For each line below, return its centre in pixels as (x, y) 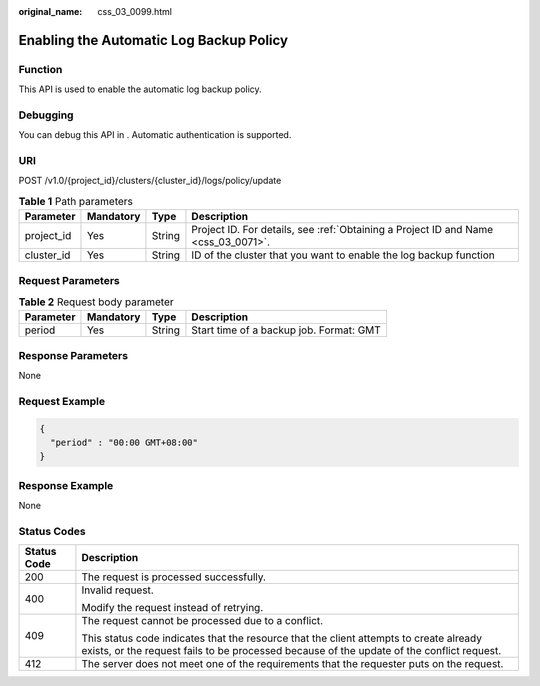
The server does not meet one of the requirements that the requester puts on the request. (292, 664)
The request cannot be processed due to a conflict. (202, 621)
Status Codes (52, 531)
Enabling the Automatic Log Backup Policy (153, 40)
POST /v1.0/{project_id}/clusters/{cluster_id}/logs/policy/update (150, 181)
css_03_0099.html (134, 11)
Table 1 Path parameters (76, 202)
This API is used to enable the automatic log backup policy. (140, 89)
